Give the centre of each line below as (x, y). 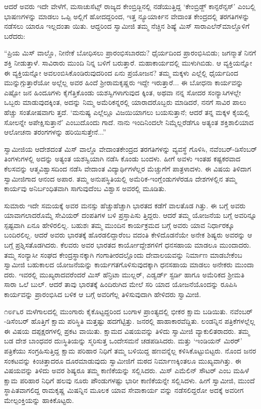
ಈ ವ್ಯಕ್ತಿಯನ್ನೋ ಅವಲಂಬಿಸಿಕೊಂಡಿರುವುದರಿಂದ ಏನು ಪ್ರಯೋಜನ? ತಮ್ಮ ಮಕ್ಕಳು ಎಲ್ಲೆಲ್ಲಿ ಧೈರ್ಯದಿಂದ (121, 72)
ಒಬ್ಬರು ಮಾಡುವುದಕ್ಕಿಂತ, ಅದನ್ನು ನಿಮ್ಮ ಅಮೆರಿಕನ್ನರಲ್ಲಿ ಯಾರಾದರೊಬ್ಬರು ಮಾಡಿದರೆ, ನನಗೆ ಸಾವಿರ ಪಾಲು (125, 102)
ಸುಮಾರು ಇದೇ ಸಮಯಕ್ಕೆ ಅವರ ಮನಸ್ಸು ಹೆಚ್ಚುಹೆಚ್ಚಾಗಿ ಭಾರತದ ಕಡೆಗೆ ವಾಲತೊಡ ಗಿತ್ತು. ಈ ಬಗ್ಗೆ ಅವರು (125, 205)
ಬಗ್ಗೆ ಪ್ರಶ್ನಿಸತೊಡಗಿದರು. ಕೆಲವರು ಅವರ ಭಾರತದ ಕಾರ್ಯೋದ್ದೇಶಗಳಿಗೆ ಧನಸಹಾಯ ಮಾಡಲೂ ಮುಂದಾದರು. (128, 245)
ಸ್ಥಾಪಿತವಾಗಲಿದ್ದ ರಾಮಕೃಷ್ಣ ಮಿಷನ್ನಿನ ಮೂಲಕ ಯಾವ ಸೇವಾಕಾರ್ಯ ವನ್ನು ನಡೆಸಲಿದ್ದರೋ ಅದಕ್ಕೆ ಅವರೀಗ (124, 390)
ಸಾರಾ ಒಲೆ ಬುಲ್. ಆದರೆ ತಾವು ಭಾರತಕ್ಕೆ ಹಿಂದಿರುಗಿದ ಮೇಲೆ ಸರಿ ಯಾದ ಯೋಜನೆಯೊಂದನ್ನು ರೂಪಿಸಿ (121, 284)
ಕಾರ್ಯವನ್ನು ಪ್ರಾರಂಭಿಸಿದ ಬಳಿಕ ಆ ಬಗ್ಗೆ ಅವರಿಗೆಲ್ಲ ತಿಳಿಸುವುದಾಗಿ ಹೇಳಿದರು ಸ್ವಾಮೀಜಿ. (103, 294)
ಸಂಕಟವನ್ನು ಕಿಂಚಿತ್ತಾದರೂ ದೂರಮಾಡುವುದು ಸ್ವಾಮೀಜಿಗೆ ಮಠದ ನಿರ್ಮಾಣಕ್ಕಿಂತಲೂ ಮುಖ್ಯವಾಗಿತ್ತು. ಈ (123, 360)
